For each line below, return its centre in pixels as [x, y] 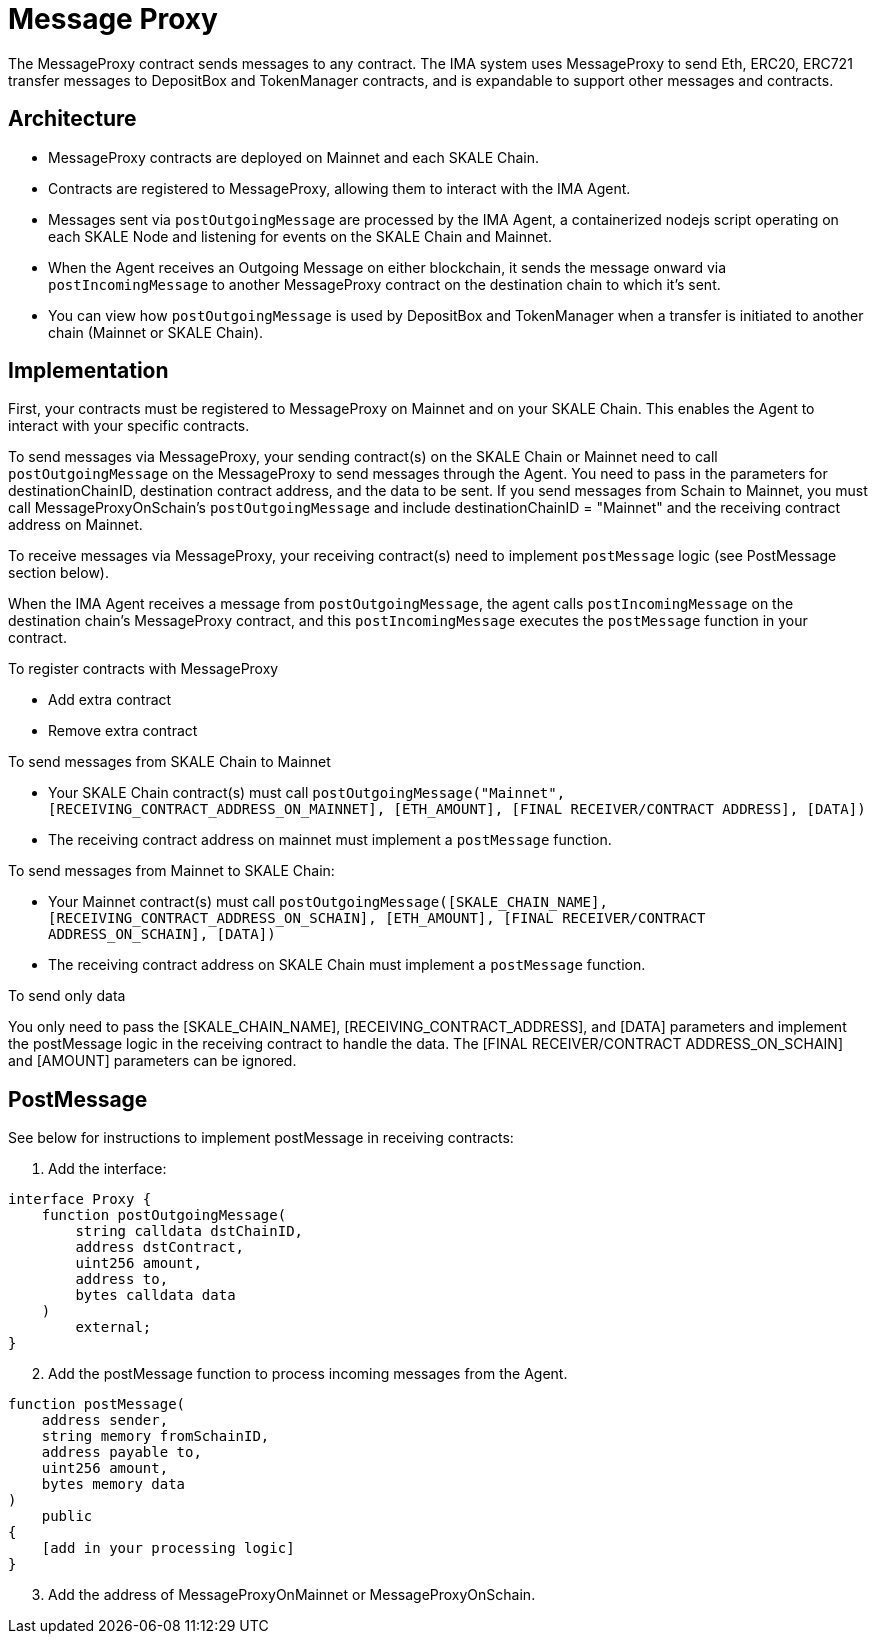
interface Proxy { [80, 1199]
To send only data [67, 996]
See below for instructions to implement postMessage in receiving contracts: [261, 1138]
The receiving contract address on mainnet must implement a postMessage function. [330, 840]
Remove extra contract [123, 731]
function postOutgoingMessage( [164, 1215]
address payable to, [121, 1452]
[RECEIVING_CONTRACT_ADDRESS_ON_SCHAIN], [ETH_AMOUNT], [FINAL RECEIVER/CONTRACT [377, 918]
